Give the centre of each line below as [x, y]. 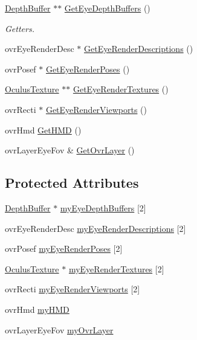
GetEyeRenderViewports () [96, 109]
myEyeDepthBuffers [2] [103, 207]
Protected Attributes [72, 183]
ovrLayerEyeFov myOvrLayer [59, 329]
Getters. [20, 28]
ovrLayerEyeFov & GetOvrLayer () [70, 150]
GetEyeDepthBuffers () [107, 8]
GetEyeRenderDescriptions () [139, 49]
